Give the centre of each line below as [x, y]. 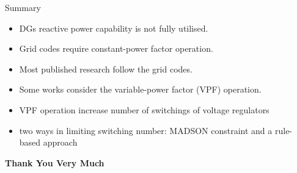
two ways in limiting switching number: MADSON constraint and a [146, 130]
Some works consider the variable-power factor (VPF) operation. [140, 89]
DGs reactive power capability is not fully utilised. [114, 28]
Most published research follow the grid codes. [106, 69]
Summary [23, 7]
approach [60, 142]
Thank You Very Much [55, 162]
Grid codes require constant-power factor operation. [116, 48]
